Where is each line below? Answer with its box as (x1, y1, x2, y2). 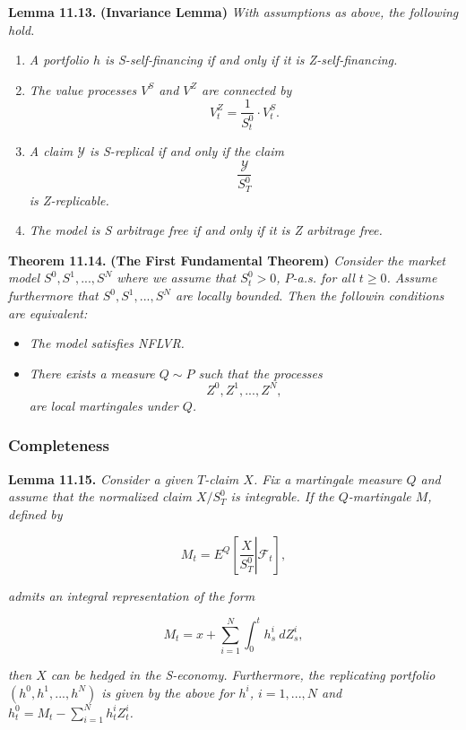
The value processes (29, 80, 137, 99)
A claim (29, 142, 73, 161)
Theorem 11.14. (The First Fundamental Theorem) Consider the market (8, 250, 446, 269)
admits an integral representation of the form (8, 586, 255, 604)
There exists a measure (29, 363, 155, 382)
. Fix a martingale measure (253, 469, 402, 488)
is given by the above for (101, 682, 235, 701)
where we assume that (116, 268, 237, 287)
